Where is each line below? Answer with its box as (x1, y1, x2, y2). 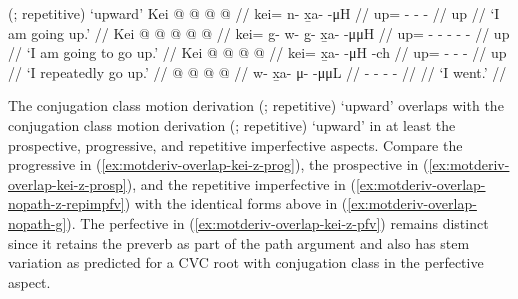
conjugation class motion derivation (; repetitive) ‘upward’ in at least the (8, 114, 456, 135)
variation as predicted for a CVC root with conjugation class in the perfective (8, 252, 484, 273)
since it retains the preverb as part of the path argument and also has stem (8, 232, 470, 253)
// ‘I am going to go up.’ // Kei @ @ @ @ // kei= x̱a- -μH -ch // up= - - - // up (8, 42, 507, 63)
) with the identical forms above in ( (124, 193, 348, 214)
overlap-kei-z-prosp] (8, 173, 127, 194)
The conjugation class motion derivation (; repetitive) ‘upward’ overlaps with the (8, 95, 504, 116)
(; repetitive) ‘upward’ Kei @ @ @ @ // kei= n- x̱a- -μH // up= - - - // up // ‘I (8, 3, 500, 23)
